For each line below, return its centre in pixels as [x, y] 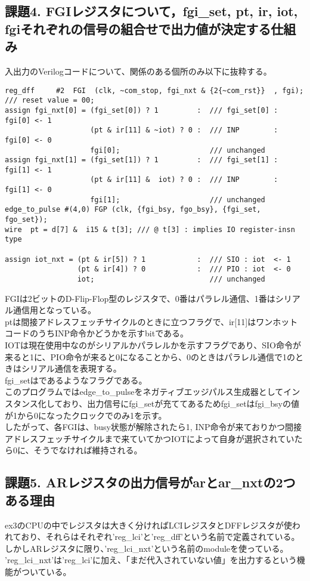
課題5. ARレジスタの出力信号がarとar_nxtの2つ [150, 482]
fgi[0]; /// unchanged [178, 150]
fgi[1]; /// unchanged [178, 200]
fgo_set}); [26, 220]
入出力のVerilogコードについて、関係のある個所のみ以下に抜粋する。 [138, 71]
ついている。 [46, 571]
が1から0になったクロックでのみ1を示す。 [86, 415]
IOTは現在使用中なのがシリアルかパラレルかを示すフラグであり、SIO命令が [153, 345]
